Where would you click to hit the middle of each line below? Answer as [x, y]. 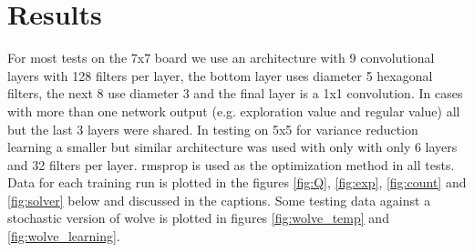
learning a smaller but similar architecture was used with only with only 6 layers [232, 147]
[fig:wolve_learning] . [64, 236]
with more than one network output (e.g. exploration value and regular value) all [234, 111]
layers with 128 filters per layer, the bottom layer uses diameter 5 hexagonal [220, 75]
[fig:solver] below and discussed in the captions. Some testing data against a [219, 200]
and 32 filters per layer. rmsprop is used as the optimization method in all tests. [231, 164]
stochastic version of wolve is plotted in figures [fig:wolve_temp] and [198, 218]
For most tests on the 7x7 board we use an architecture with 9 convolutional [221, 58]
